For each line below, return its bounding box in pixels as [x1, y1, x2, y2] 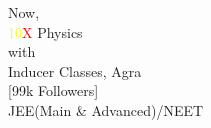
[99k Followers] [8, 80, 99, 101]
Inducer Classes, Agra [8, 60, 142, 81]
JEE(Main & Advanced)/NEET [8, 99, 204, 120]
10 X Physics [8, 21, 83, 42]
